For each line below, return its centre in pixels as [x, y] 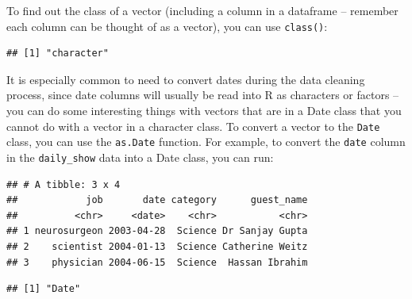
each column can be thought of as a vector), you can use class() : [167, 26]
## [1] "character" [58, 54]
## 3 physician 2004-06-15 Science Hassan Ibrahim [157, 262]
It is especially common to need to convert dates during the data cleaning [186, 79]
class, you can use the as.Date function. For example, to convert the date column [206, 142]
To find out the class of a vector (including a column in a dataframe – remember [202, 10]
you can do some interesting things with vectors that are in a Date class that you [204, 111]
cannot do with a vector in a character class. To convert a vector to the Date [193, 126]
